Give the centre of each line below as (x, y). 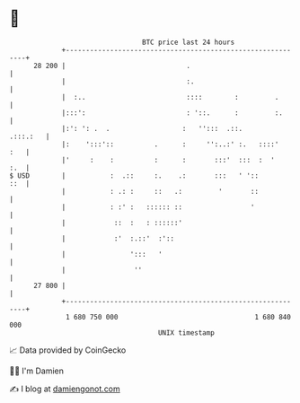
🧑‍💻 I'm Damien (37, 371)
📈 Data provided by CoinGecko (68, 350)
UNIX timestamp (186, 333)
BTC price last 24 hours (189, 42)
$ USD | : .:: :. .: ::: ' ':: (134, 175)
